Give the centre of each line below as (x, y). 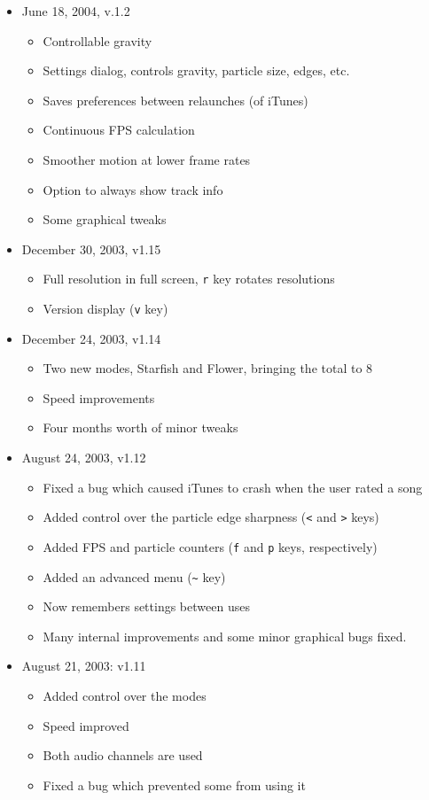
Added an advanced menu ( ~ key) (134, 576)
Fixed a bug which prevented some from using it (174, 784)
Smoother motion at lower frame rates (147, 159)
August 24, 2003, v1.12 (84, 458)
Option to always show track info (133, 189)
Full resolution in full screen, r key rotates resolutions (189, 279)
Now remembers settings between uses (146, 606)
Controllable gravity (97, 40)
